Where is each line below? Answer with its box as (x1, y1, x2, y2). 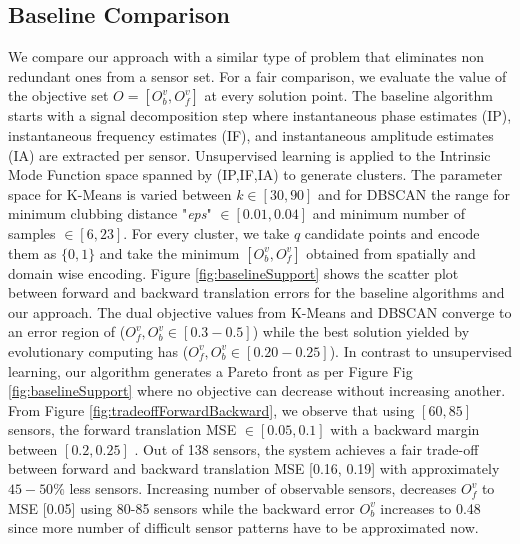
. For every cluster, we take (123, 222, 290, 243)
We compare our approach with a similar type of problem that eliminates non (8, 46, 484, 67)
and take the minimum (99, 242, 240, 263)
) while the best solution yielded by (252, 321, 470, 342)
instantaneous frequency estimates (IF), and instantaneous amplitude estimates (8, 124, 494, 145)
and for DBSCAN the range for (318, 183, 510, 204)
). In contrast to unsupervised (329, 340, 512, 361)
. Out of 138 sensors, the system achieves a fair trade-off (134, 438, 479, 459)
